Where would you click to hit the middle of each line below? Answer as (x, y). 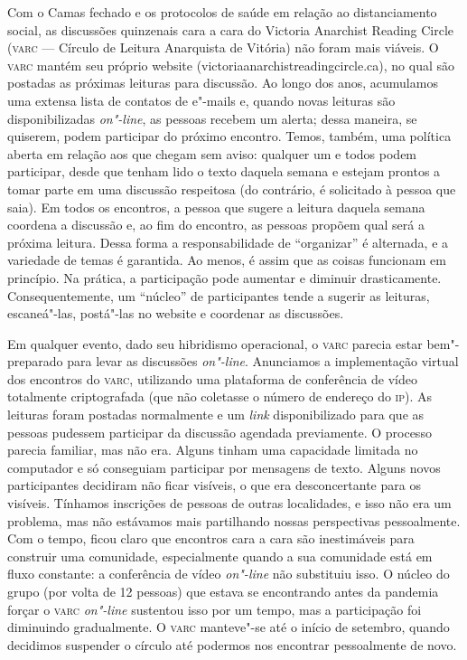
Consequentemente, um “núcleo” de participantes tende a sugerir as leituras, (219, 295)
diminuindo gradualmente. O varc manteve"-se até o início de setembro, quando (229, 627)
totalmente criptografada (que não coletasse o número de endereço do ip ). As (220, 396)
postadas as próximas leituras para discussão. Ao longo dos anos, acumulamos (223, 83)
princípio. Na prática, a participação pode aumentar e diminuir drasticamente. (224, 277)
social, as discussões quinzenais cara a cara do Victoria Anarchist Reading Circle (231, 29)
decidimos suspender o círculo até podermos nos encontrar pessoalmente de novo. (232, 644)
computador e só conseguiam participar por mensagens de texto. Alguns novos (224, 467)
